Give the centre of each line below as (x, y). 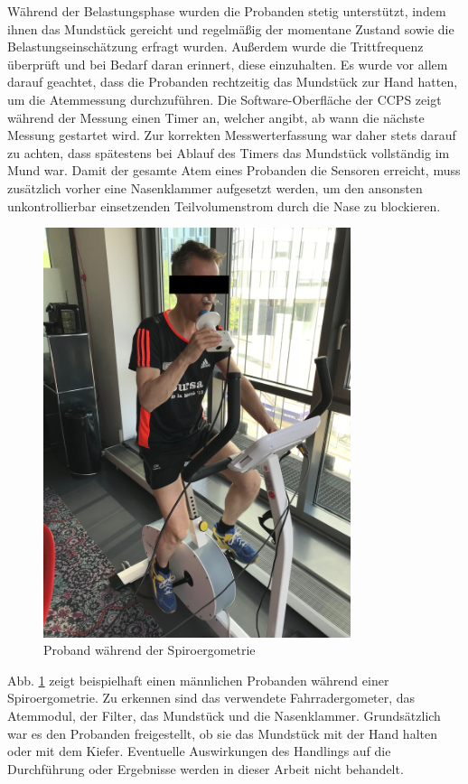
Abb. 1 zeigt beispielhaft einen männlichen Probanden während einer (198, 680)
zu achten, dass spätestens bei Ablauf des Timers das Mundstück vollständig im (229, 152)
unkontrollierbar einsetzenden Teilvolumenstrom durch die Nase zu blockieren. (224, 205)
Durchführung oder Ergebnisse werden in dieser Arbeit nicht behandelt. (206, 768)
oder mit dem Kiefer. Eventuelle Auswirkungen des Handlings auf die (199, 751)
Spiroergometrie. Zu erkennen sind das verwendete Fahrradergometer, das (211, 698)
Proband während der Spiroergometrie (150, 650)
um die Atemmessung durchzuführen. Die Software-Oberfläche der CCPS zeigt (225, 99)
